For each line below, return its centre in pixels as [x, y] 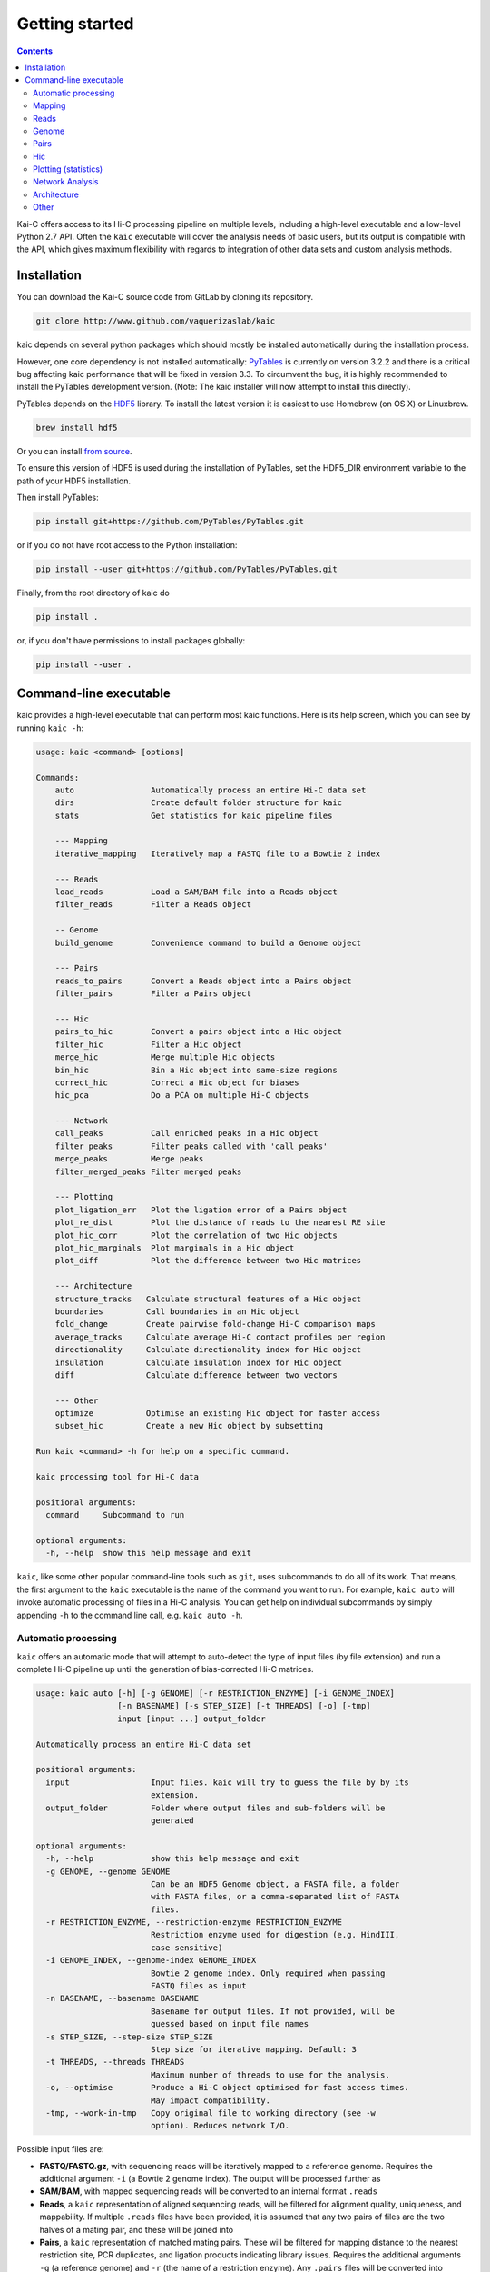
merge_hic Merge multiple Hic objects [165, 1057]
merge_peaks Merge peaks [129, 1159]
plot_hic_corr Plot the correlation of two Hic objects [196, 1235]
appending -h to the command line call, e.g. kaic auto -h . [130, 1615]
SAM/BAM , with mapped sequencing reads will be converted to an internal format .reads [209, 2191]
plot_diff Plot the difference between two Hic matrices [208, 1261]
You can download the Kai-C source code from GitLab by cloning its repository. [165, 297]
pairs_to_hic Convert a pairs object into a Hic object [199, 1032]
